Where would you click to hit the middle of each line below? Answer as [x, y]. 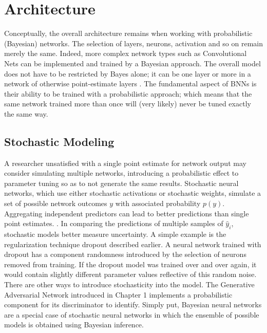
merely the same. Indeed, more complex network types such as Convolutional [126, 53]
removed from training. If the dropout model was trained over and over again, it [130, 264]
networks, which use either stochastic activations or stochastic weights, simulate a [133, 193]
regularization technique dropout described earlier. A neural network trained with [133, 244]
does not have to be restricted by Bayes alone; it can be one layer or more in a [128, 73]
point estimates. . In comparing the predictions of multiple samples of [114, 223]
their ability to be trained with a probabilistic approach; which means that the [128, 93]
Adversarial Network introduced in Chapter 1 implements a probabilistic [118, 294]
